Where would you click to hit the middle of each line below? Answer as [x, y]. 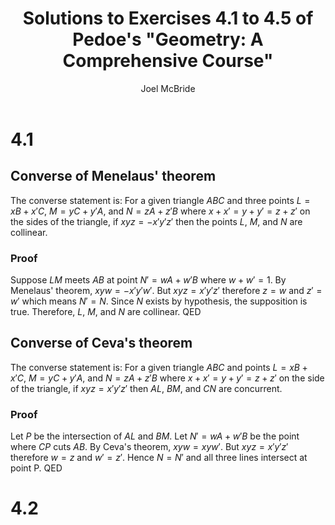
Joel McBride [168, 88]
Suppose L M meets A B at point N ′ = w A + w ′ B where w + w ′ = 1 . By [148, 280]
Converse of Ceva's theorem [101, 343]
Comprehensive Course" [168, 61]
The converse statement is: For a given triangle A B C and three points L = [160, 200]
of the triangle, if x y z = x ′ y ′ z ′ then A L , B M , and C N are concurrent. [146, 388]
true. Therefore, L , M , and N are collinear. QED [106, 312]
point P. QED [36, 468]
